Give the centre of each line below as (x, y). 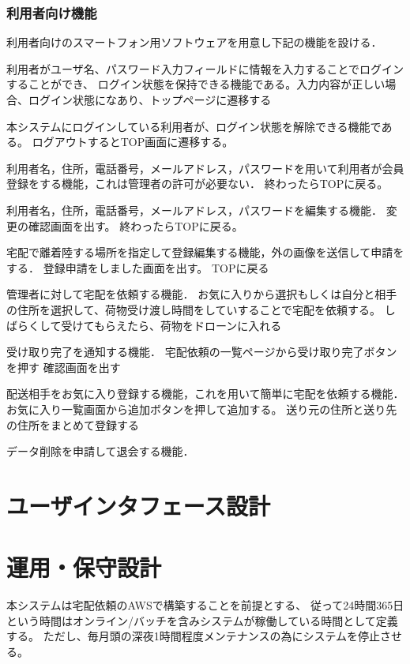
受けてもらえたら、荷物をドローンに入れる (171, 325)
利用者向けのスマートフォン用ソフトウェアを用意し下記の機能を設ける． (194, 42)
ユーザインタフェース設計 (139, 505)
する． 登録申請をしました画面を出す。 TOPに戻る (138, 267)
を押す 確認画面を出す (64, 367)
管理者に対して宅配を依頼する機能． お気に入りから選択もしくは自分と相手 (202, 294)
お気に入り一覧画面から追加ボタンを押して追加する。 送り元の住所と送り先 (202, 409)
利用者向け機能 (52, 12)
